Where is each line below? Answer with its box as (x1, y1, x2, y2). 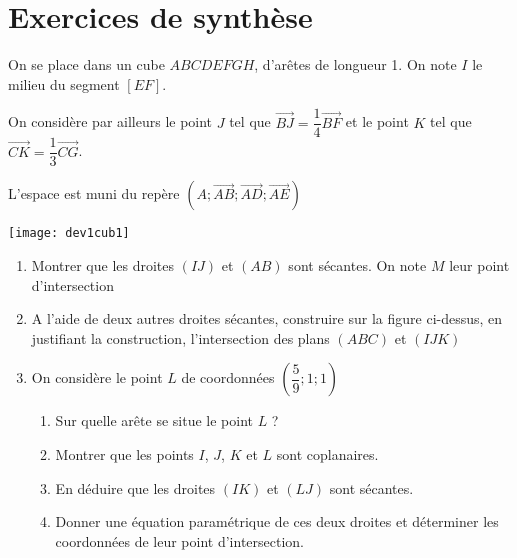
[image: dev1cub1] (8, 226, 130, 241)
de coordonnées (181, 367, 275, 388)
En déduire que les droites (55, 477, 216, 498)
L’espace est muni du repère (8, 183, 180, 204)
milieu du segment (8, 73, 120, 94)
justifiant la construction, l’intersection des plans (31, 327, 330, 348)
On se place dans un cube (8, 54, 165, 75)
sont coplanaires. (276, 444, 379, 465)
